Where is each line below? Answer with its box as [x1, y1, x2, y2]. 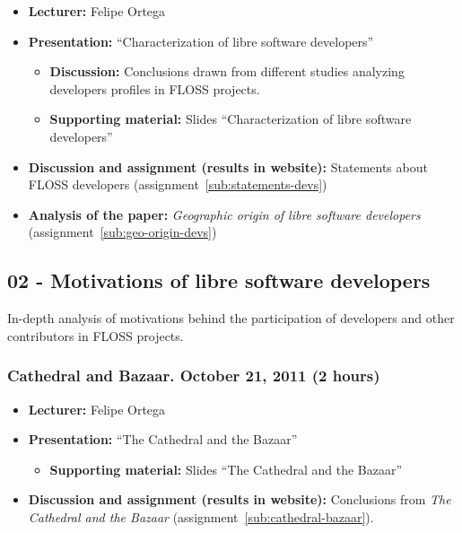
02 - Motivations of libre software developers [7, 266, 431, 294]
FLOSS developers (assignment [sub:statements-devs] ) [28, 175, 327, 194]
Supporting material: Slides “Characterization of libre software [49, 109, 412, 128]
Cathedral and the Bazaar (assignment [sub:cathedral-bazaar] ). [28, 507, 374, 526]
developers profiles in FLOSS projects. [49, 79, 260, 98]
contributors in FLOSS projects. [7, 326, 184, 345]
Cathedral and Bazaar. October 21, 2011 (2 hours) [7, 364, 380, 387]
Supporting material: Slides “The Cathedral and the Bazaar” [49, 459, 403, 478]
